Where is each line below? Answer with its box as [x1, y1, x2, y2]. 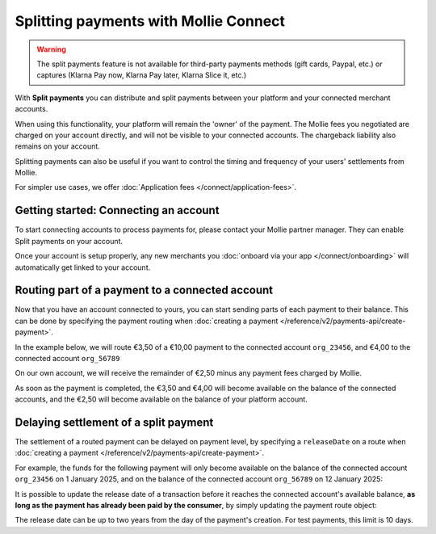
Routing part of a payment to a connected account [15, 284, 274, 297]
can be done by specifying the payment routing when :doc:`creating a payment [15, 316, 279, 326]
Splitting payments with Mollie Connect [15, 12, 286, 30]
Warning [36, 44, 66, 54]
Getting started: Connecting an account [15, 204, 220, 217]
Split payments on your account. [15, 236, 124, 246]
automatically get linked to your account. [15, 263, 151, 272]
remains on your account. [15, 141, 100, 151]
